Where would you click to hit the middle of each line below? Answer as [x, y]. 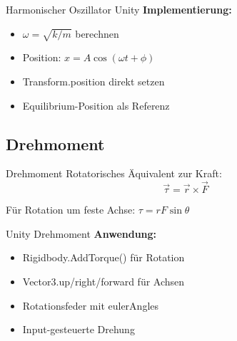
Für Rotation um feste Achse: [71, 210]
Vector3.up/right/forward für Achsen [104, 281]
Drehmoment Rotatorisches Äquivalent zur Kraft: [114, 173]
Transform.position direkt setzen [94, 81]
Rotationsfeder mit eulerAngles [91, 305]
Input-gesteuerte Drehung [79, 329]
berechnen [97, 33]
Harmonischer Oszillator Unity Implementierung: [119, 9]
